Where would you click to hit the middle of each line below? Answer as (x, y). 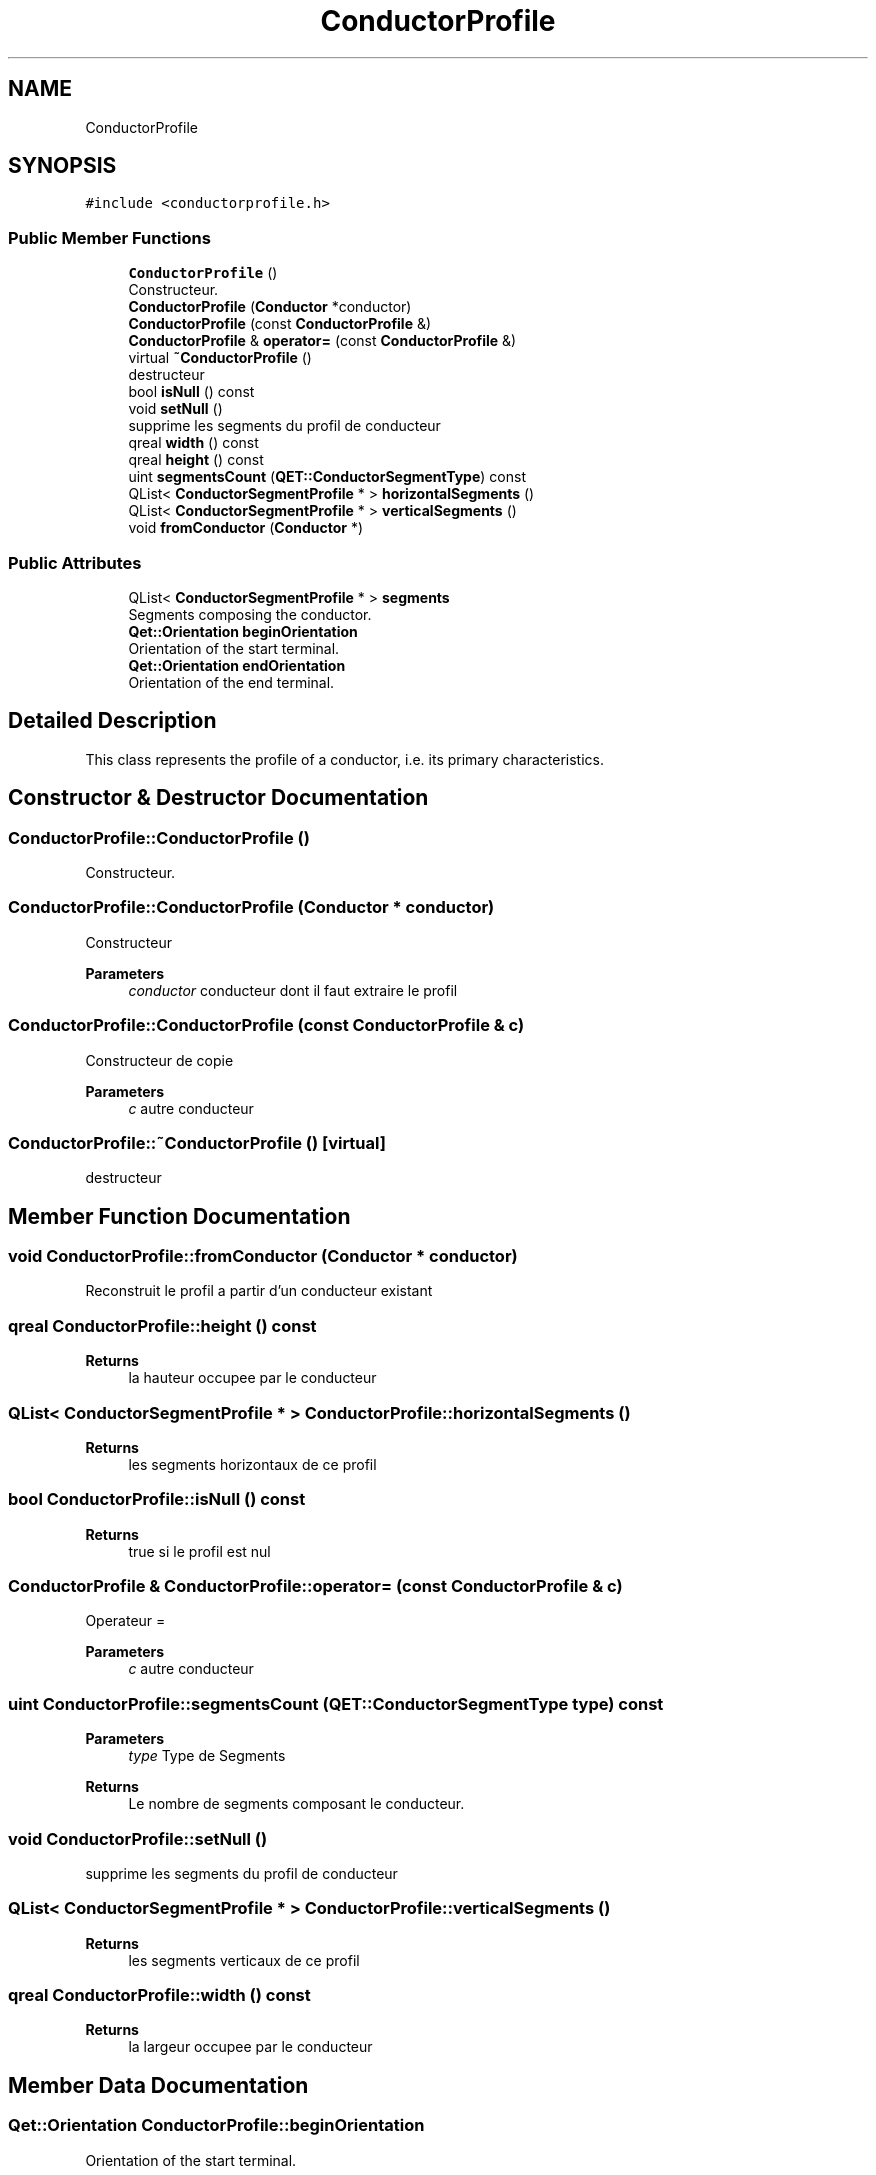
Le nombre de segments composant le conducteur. (296, 1804)
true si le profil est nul (199, 1551)
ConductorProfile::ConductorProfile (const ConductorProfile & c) (266, 1025)
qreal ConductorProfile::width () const (159, 1995)
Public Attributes (75, 562)
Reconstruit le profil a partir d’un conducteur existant (259, 1291)
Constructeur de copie (159, 1060)
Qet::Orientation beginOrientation (243, 631)
